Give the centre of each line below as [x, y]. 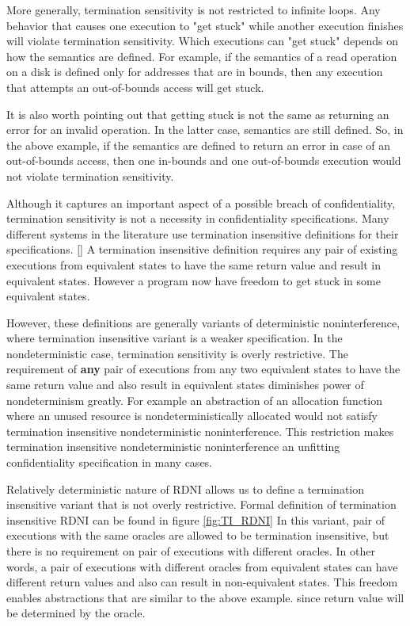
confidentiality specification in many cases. [110, 462]
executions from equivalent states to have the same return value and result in [194, 264]
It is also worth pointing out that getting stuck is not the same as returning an [198, 114]
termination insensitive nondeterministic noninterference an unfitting [173, 447]
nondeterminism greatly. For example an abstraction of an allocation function [195, 400]
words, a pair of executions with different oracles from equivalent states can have [202, 566]
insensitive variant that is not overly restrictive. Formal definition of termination [201, 504]
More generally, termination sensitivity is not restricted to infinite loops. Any [194, 10]
